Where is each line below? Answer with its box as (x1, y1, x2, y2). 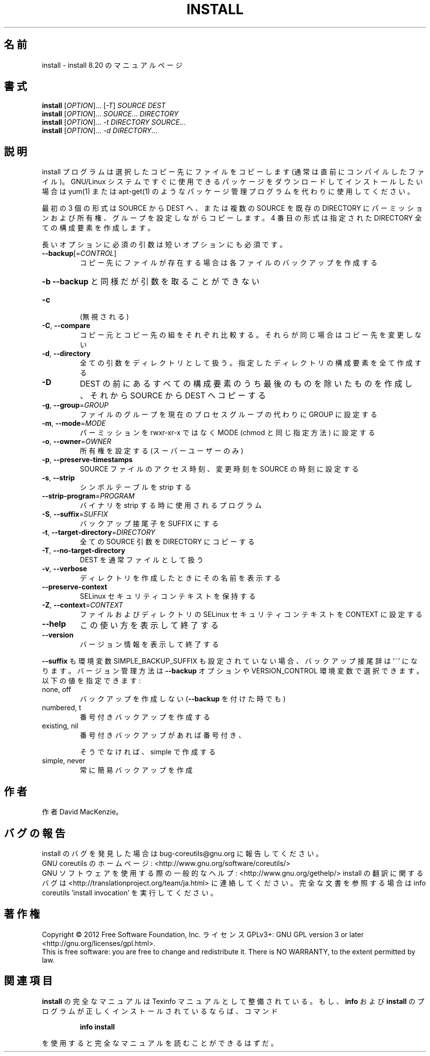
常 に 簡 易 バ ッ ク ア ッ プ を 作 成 (80, 766, 193, 775)
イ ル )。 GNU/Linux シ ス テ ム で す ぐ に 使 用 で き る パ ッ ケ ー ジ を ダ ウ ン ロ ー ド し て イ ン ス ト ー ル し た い (42, 177, 423, 186)
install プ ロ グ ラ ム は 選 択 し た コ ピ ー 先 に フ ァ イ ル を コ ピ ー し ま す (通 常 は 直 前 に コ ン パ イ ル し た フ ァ (42, 167, 425, 176)
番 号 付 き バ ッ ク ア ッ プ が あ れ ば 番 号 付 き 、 (80, 731, 245, 740)
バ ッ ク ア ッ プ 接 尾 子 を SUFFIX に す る (80, 519, 219, 528)
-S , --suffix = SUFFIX (42, 510, 108, 519)
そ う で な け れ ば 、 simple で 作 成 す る (80, 748, 216, 756)
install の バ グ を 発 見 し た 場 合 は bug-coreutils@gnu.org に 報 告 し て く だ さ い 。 (42, 849, 323, 858)
